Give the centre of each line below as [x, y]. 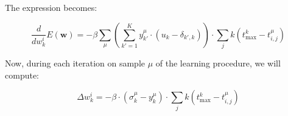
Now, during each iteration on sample [75, 63]
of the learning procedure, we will [218, 63]
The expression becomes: [51, 7]
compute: [22, 75]
